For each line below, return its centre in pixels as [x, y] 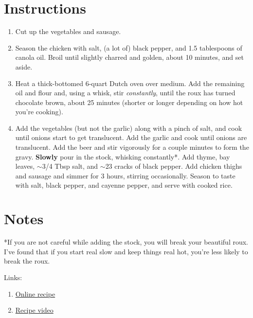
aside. [24, 66]
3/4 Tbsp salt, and [70, 166]
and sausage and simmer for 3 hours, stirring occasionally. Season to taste [125, 175]
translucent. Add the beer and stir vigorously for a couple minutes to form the [132, 147]
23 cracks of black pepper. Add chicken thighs [174, 166]
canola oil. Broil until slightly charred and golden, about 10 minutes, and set [129, 57]
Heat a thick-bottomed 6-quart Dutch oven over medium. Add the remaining [130, 83]
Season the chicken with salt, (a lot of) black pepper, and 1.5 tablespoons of [129, 47]
